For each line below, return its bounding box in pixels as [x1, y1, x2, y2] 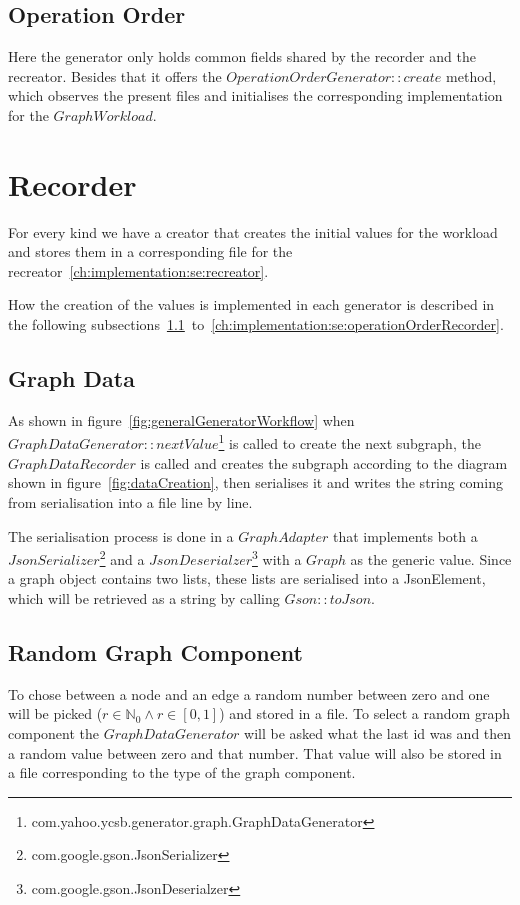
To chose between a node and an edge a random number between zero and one [8, 683, 490, 704]
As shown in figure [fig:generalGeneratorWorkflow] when [8, 409, 355, 430]
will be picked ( [8, 703, 103, 724]
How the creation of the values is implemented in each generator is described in [8, 294, 495, 315]
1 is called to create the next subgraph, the [218, 430, 481, 454]
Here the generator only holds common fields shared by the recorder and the [8, 46, 476, 67]
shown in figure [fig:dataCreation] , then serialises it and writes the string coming [8, 472, 503, 493]
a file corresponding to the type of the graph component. [8, 762, 356, 783]
